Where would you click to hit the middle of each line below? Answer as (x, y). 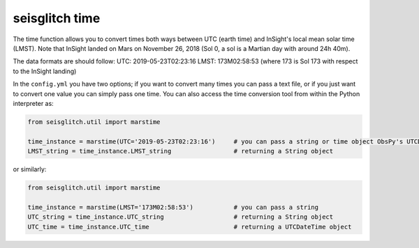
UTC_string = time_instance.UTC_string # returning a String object (181, 217)
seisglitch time (57, 18)
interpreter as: (33, 103)
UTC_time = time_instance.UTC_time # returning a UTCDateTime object (190, 227)
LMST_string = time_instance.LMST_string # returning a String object (181, 151)
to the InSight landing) (45, 71)
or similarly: (30, 169)
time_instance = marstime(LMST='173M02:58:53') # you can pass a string (173, 207)
